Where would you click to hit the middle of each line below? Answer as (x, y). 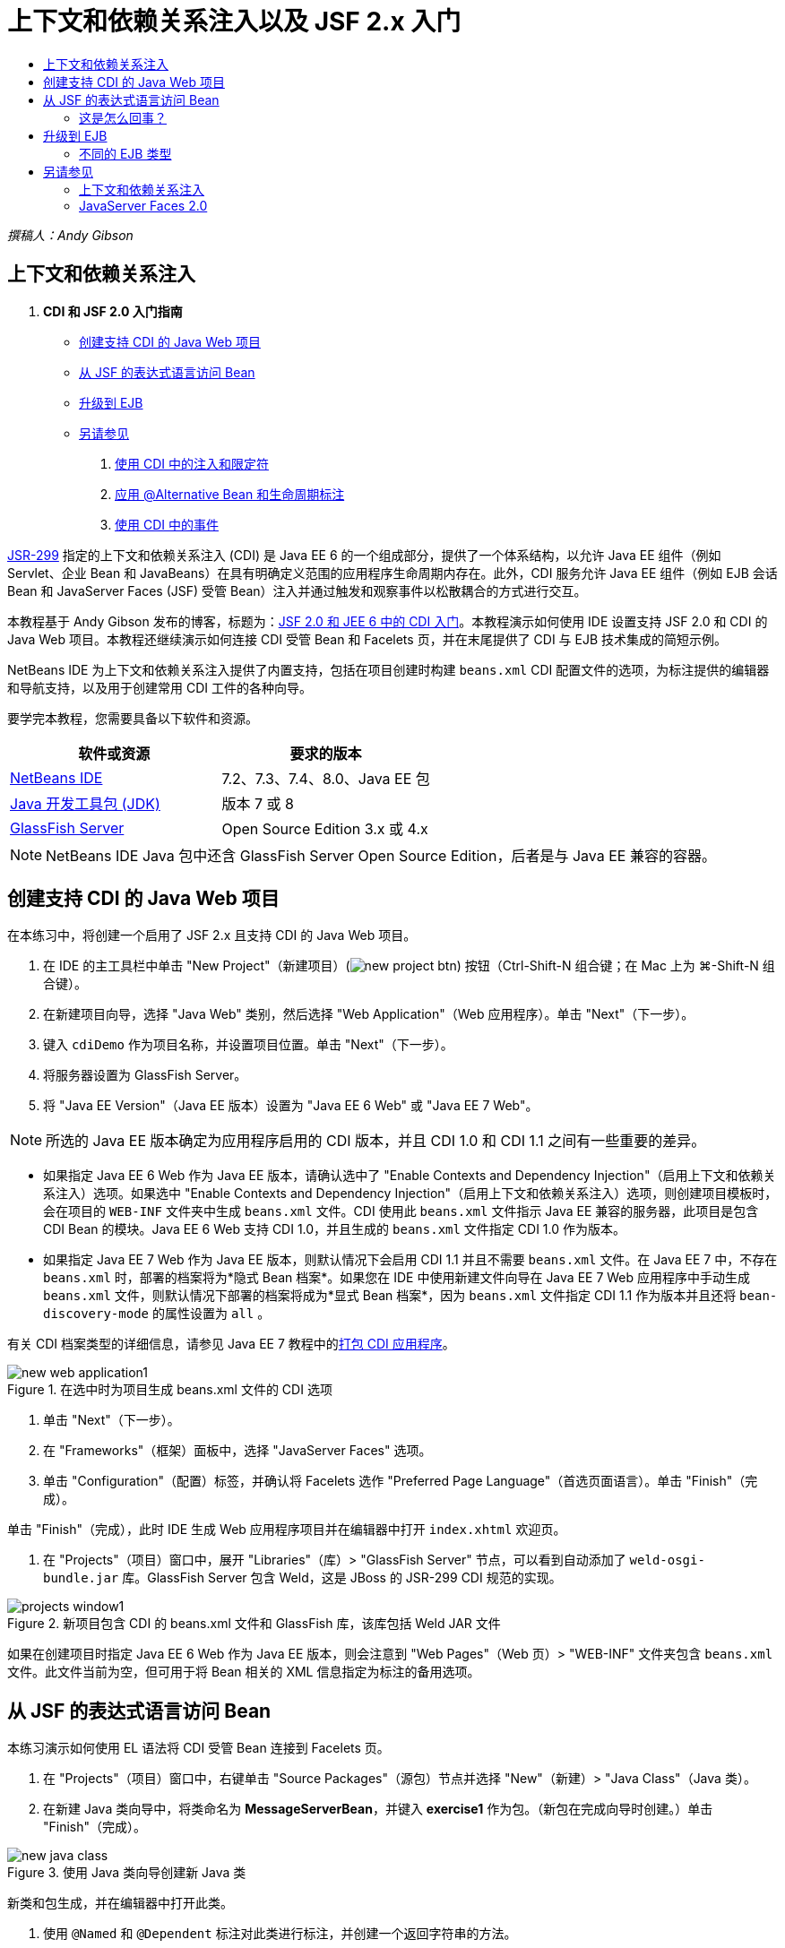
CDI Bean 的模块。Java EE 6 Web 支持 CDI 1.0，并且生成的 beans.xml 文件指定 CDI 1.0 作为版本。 (334, 1229)
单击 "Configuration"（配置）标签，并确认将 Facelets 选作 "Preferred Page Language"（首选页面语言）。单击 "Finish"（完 (401, 1481)
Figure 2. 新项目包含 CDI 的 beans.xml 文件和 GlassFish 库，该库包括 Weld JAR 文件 (254, 1624)
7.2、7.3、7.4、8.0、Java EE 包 (326, 778)
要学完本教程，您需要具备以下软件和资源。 (133, 718)
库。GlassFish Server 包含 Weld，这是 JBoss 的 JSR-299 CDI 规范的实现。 (342, 1578)
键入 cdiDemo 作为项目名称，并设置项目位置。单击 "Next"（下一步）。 (248, 1045)
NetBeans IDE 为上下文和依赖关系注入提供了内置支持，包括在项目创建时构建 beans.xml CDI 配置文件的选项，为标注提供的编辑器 (388, 669)
